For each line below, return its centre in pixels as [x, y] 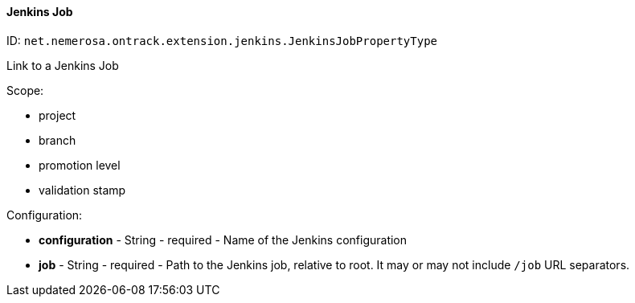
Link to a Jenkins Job [63, 65]
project [57, 115]
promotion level [80, 165]
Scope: [25, 90]
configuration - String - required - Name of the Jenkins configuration [223, 240]
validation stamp [82, 190]
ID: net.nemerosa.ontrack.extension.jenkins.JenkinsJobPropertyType [222, 40]
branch [57, 140]
